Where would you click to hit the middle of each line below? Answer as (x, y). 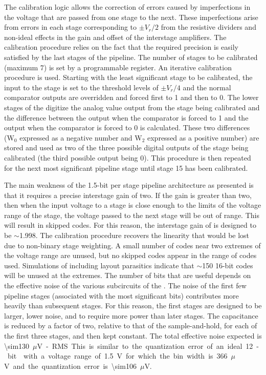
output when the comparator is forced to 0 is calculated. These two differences (127, 127)
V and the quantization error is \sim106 (70, 366)
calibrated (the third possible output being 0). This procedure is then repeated (128, 157)
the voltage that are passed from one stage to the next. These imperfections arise (131, 17)
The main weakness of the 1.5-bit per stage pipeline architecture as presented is (129, 185)
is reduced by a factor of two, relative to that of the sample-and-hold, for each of (131, 325)
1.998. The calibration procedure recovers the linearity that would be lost (134, 235)
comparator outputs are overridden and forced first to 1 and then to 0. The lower (131, 97)
